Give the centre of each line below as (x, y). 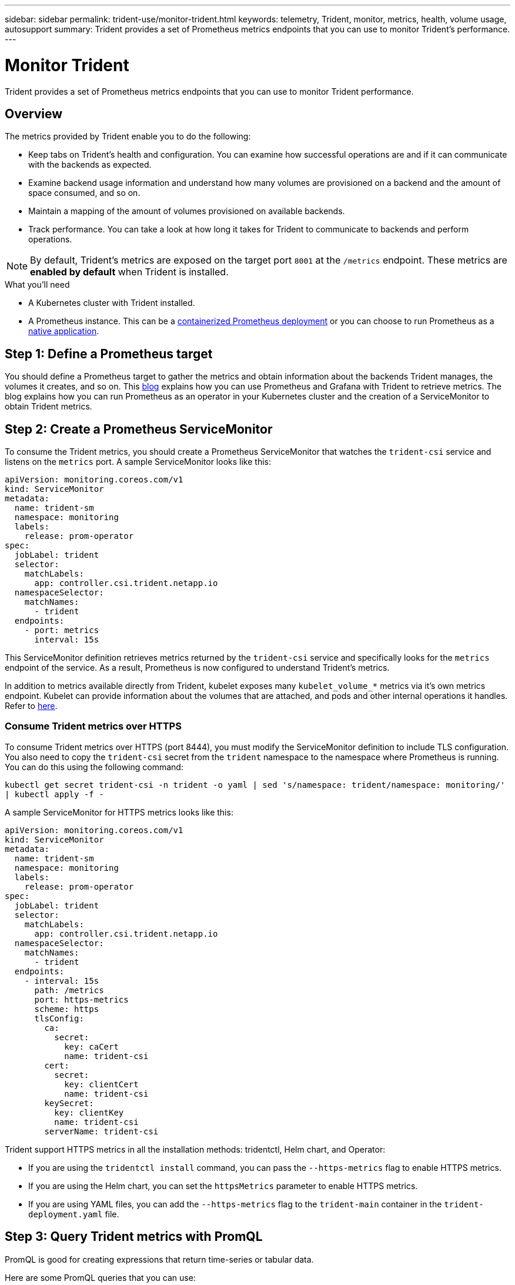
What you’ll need (37, 285)
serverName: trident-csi (101, 1131)
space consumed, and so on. (84, 193)
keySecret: (69, 1103)
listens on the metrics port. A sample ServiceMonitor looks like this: (138, 462)
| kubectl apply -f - (54, 794)
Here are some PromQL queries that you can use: (100, 1277)
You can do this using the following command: (94, 767)
